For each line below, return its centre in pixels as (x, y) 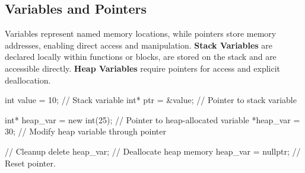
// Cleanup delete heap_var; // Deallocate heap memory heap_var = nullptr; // (153, 151)
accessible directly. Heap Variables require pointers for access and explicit (143, 68)
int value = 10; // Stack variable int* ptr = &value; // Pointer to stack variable (151, 100)
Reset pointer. (30, 163)
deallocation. (28, 80)
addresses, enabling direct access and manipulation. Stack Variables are (139, 45)
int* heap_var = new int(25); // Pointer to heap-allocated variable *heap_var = (152, 119)
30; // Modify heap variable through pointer (86, 131)
